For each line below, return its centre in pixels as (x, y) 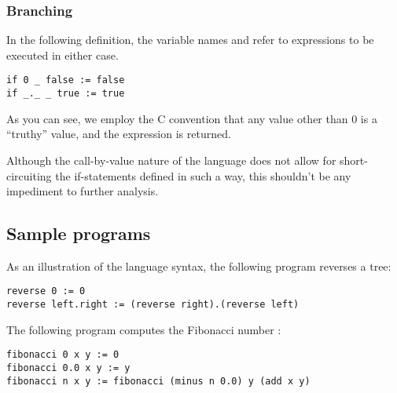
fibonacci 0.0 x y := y (68, 368)
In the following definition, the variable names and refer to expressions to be (190, 40)
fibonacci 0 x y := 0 (63, 355)
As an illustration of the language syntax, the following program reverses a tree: (199, 266)
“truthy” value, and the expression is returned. (119, 134)
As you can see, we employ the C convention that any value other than (177, 118)
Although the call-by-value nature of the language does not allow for (171, 160)
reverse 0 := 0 (46, 291)
